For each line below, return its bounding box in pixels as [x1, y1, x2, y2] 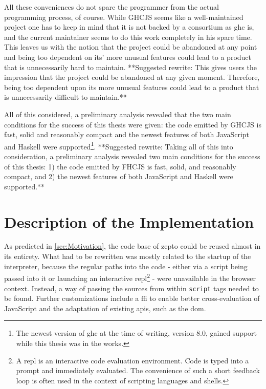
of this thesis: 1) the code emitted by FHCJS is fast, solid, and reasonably [4, 161, 236, 171]
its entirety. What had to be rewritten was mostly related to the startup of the [4, 251, 251, 262]
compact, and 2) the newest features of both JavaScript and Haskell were [4, 171, 233, 182]
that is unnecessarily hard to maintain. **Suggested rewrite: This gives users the [4, 61, 257, 72]
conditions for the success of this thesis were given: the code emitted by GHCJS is [4, 119, 261, 129]
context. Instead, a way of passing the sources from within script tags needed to [4, 283, 259, 293]
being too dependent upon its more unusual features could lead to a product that [4, 81, 259, 92]
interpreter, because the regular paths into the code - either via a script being [4, 261, 248, 271]
